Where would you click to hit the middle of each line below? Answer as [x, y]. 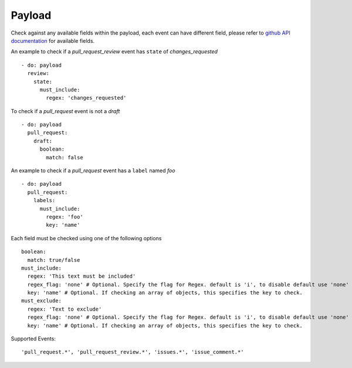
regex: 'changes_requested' [86, 98]
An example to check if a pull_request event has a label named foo [93, 171]
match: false [65, 157]
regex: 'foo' [65, 217]
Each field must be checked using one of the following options [86, 238]
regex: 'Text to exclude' [65, 309]
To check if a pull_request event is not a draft [65, 111]
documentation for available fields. [53, 40]
